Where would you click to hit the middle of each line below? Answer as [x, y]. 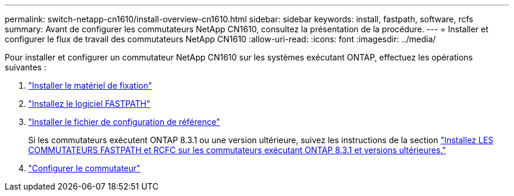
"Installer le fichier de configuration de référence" [124, 122]
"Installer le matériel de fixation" [90, 85]
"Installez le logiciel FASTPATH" [89, 104]
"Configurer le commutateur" [84, 168]
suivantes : [26, 67]
